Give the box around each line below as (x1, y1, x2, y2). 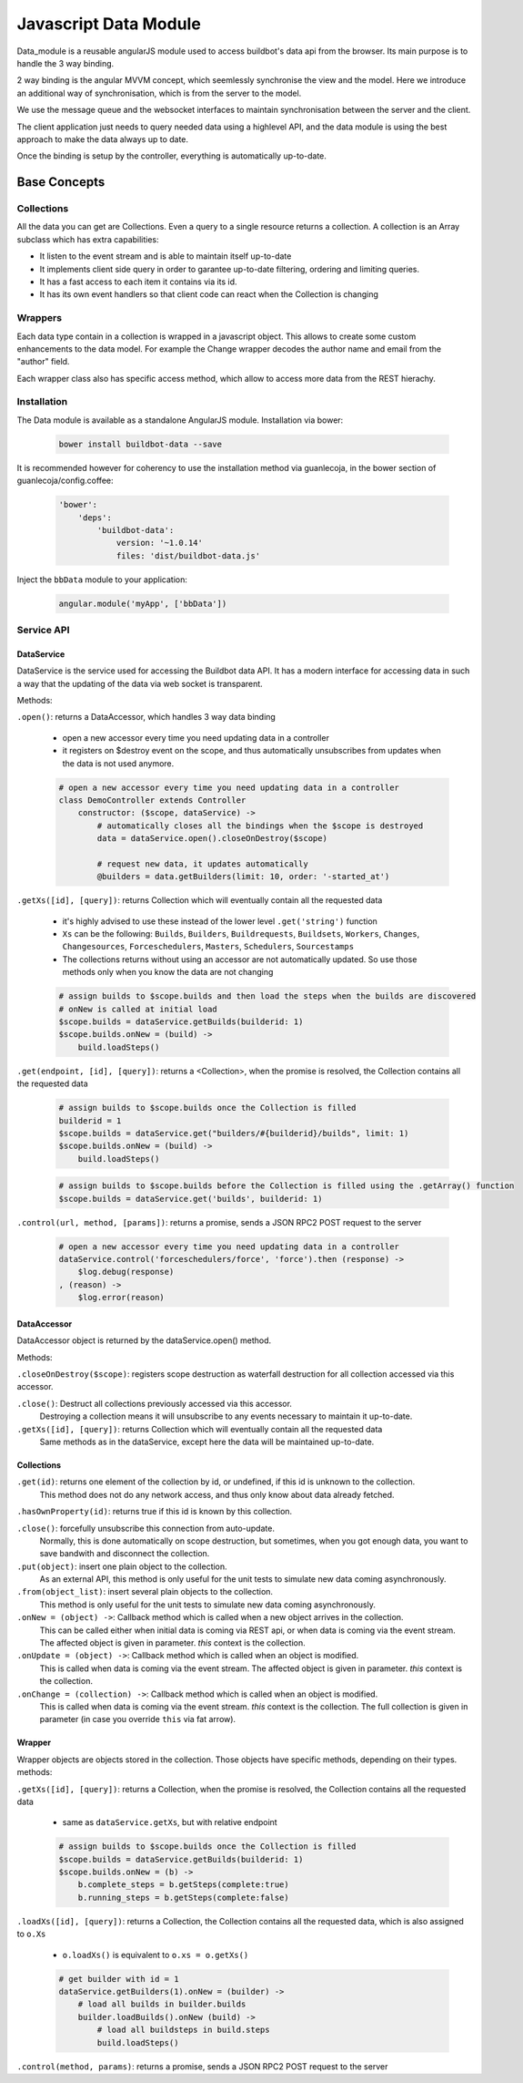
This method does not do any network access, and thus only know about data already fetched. (39, 1489, 395, 1500)
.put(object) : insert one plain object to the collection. (16, 1561, 227, 1572)
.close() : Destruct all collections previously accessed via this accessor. (16, 1398, 293, 1409)
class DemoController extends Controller (58, 795, 246, 805)
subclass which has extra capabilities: (16, 233, 159, 245)
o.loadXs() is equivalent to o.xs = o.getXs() (62, 1949, 249, 1960)
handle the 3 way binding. (16, 57, 115, 68)
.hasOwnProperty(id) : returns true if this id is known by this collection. (16, 1506, 293, 1517)
